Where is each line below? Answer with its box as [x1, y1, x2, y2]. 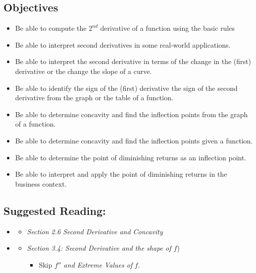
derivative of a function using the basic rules [100, 23, 235, 33]
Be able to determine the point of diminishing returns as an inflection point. [15, 152, 247, 162]
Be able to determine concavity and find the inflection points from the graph [15, 109, 248, 119]
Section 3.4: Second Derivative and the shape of [27, 243, 171, 253]
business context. [15, 178, 67, 189]
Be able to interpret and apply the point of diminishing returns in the [15, 169, 227, 179]
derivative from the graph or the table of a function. [15, 92, 173, 103]
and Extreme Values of [63, 259, 133, 270]
